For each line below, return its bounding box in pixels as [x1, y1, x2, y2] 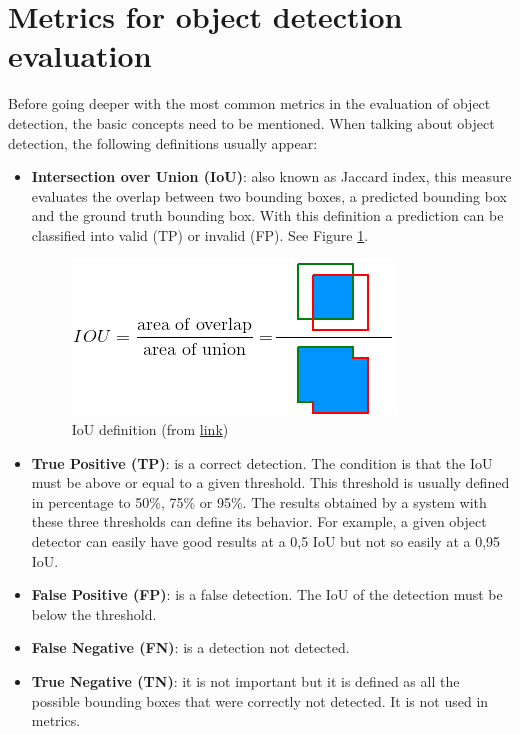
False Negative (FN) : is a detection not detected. [31, 637, 350, 658]
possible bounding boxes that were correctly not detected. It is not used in [31, 690, 489, 711]
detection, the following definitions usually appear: [8, 132, 318, 153]
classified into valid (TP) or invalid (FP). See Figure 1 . [31, 224, 369, 245]
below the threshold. [31, 603, 157, 624]
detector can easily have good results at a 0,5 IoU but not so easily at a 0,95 [31, 531, 501, 552]
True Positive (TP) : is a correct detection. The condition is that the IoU [31, 452, 493, 473]
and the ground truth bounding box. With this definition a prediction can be [31, 205, 504, 226]
